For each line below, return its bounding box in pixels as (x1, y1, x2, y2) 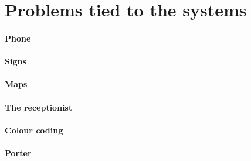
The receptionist (5, 101, 73, 113)
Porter (5, 146, 32, 159)
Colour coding (5, 124, 63, 136)
